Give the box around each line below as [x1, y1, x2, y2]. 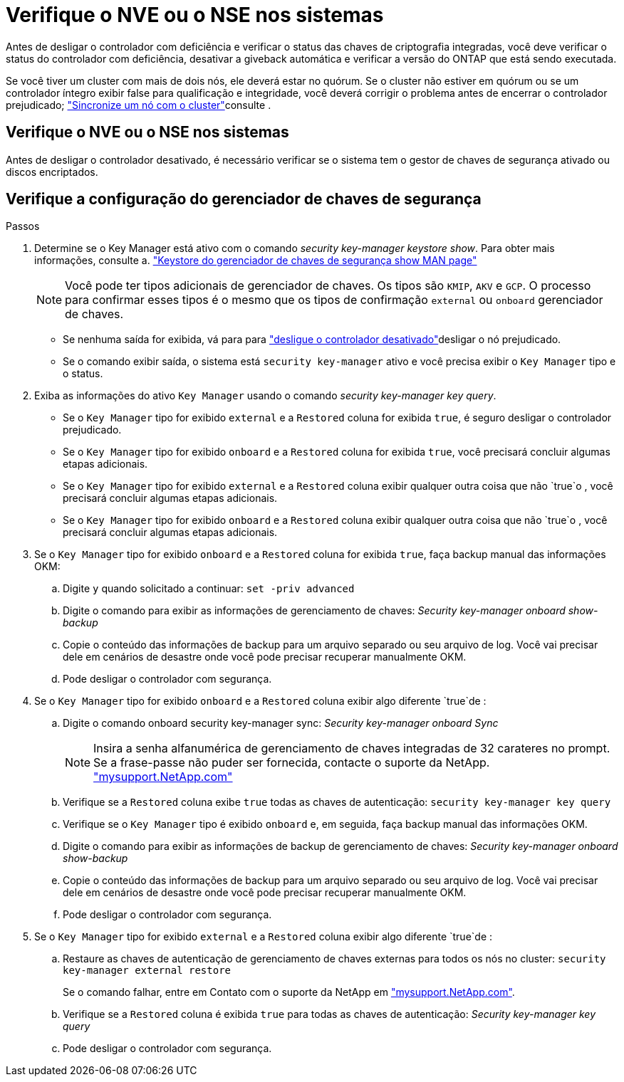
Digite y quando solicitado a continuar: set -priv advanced [63, 582, 355, 595]
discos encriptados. [6, 165, 98, 178]
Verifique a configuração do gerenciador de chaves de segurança [6, 190, 482, 209]
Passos [6, 220, 40, 233]
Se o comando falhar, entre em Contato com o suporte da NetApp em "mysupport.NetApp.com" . [63, 986, 515, 999]
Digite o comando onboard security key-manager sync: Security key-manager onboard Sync [63, 717, 499, 730]
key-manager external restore [63, 965, 232, 977]
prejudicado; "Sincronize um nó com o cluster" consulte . [6, 98, 271, 111]
